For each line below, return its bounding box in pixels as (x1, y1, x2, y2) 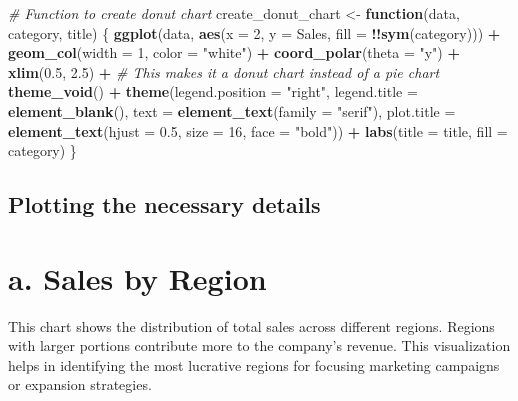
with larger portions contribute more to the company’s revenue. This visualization (8, 335, 511, 356)
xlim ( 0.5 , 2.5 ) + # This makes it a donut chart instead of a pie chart (8, 61, 440, 82)
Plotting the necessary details (8, 189, 321, 220)
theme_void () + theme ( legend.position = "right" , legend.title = (8, 81, 418, 102)
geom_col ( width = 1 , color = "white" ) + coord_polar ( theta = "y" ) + (8, 42, 460, 63)
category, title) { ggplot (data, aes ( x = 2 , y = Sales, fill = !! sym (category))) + (8, 22, 501, 43)
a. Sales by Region (8, 257, 267, 298)
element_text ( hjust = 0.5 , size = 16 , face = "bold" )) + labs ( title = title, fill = (8, 120, 508, 141)
